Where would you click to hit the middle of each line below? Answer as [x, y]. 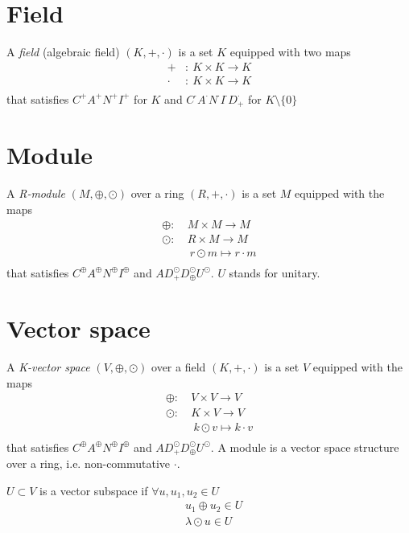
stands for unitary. [275, 272]
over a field [179, 367]
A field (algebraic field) [63, 52]
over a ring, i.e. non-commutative [89, 463]
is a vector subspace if [94, 490]
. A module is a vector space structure [305, 447]
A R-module [36, 193]
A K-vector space [48, 367]
